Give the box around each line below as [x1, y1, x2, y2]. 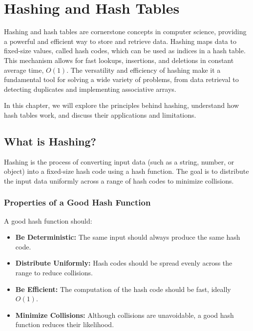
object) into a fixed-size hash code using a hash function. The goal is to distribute [4, 166, 249, 176]
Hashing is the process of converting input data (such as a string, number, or [4, 156, 234, 166]
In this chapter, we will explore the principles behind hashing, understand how [4, 100, 239, 110]
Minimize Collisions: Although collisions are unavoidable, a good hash [15, 310, 234, 320]
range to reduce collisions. [15, 268, 93, 278]
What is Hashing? [4, 133, 97, 148]
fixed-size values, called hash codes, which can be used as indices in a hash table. [4, 45, 246, 56]
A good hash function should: [4, 215, 92, 226]
